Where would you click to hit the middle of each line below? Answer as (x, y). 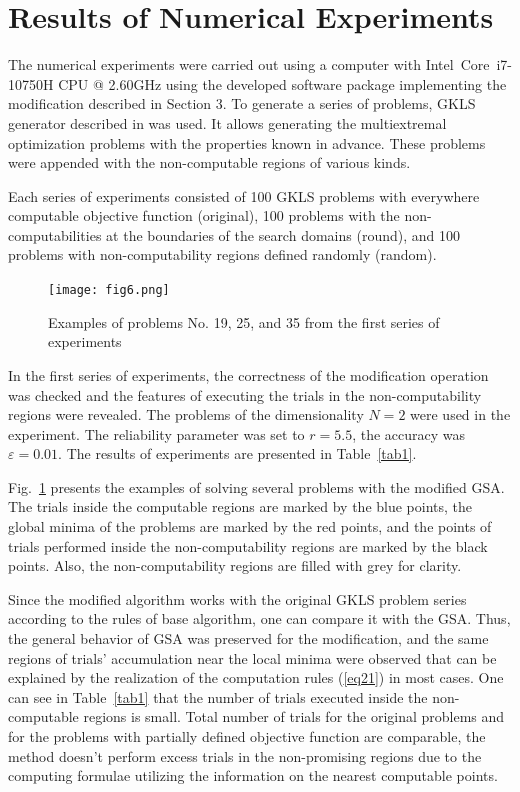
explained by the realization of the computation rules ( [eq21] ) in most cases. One (256, 677)
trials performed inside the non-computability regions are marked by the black (248, 545)
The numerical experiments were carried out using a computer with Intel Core (249, 64)
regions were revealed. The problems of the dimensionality (186, 414)
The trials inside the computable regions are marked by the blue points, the (240, 506)
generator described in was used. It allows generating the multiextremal (227, 122)
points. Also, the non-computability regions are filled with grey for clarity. (235, 565)
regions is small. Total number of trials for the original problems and (294, 716)
